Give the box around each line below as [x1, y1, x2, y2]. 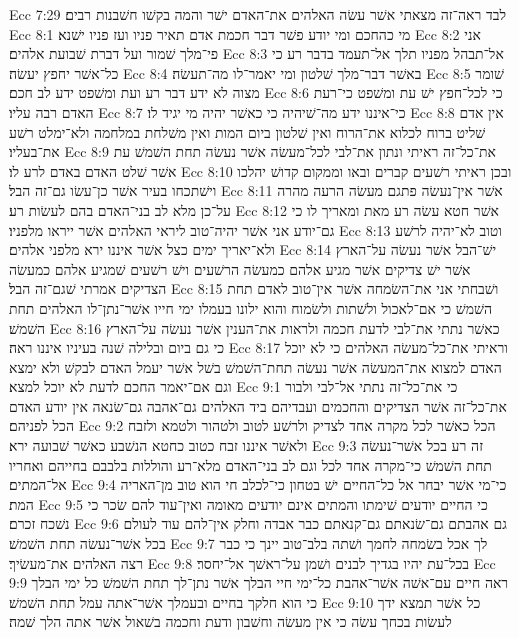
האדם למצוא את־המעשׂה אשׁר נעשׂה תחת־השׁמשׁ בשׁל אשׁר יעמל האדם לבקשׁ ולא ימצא [9, 356, 502, 377]
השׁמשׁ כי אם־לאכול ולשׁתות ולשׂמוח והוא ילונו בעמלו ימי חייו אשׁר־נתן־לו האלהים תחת [9, 297, 492, 318]
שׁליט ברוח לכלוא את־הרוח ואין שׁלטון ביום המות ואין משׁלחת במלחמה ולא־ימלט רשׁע [9, 121, 486, 142]
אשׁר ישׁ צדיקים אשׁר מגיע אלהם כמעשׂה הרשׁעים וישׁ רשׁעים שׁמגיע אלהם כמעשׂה [9, 258, 471, 279]
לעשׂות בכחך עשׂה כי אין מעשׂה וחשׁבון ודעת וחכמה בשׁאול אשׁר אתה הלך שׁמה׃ [9, 611, 452, 632]
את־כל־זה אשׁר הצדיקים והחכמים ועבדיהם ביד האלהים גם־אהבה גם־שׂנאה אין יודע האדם [9, 395, 507, 416]
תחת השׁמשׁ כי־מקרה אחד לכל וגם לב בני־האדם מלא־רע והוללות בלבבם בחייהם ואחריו [9, 454, 492, 475]
